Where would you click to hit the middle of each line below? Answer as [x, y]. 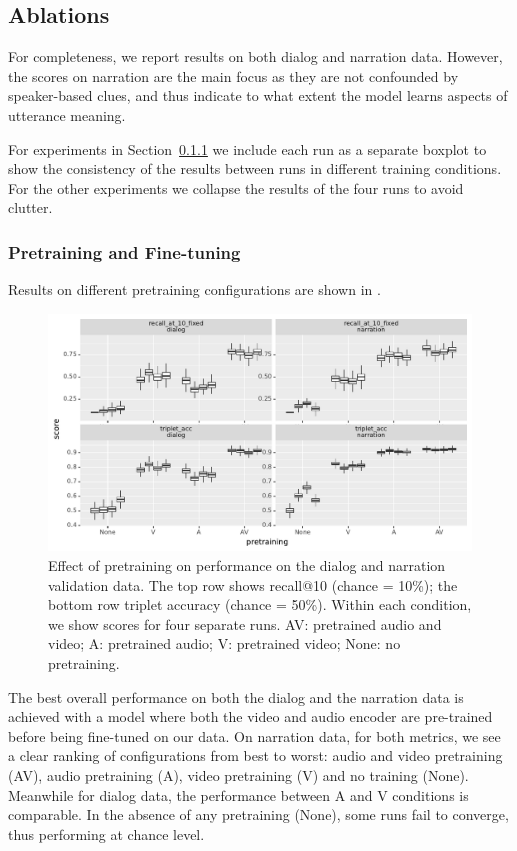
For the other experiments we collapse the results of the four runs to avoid [236, 187]
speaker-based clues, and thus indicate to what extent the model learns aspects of [258, 95]
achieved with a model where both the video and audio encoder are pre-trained [250, 716]
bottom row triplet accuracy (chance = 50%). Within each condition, [260, 604]
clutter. [30, 207]
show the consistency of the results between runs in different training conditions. [255, 168]
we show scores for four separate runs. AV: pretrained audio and [245, 623]
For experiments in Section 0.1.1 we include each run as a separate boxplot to [247, 148]
